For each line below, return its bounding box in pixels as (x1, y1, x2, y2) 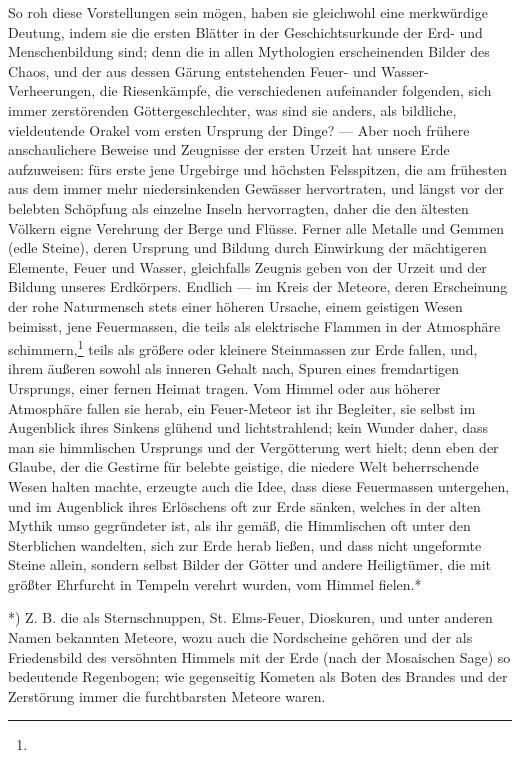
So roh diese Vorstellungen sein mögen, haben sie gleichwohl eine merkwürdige (8, 2, 488, 22)
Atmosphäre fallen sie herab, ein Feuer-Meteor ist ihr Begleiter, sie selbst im (8, 397, 476, 418)
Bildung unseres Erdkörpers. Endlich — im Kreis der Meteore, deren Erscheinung (8, 276, 508, 297)
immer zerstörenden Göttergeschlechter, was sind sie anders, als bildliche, (8, 99, 457, 120)
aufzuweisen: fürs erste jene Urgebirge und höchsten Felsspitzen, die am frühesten (8, 158, 508, 179)
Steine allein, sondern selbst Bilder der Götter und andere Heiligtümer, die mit (8, 554, 491, 575)
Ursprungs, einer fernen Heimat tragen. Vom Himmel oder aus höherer (8, 377, 441, 398)
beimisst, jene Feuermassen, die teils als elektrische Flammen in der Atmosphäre (8, 315, 501, 336)
